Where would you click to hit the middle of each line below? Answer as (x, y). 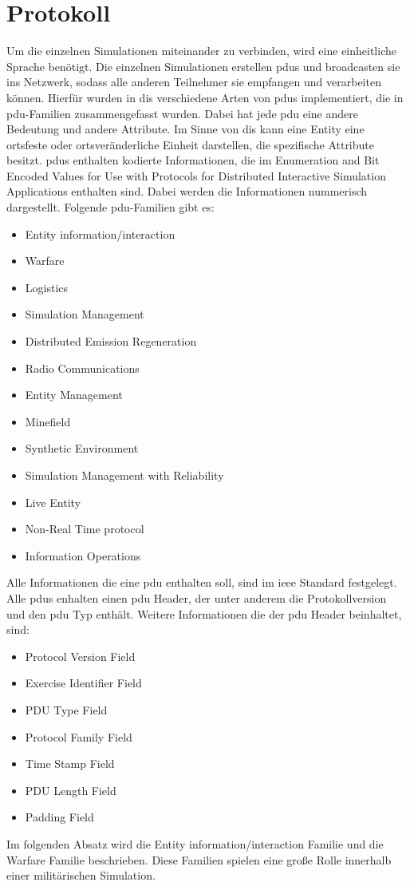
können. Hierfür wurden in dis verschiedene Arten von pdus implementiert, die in (205, 97)
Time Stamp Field (70, 763)
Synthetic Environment (82, 448)
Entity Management (74, 395)
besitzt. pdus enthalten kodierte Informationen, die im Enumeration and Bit (193, 160)
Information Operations (83, 555)
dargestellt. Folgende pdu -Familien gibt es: (110, 207)
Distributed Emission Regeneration (111, 341)
